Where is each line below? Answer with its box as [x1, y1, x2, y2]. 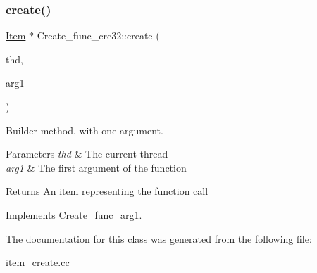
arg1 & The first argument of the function [6, 160, 187, 174]
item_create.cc [6, 255, 70, 269]
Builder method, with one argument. [6, 122, 163, 137]
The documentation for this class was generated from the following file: [6, 231, 312, 246]
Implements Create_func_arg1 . [6, 207, 142, 222]
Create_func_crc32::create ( [37, 28, 160, 43]
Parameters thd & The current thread [6, 146, 168, 161]
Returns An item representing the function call [6, 184, 209, 198]
